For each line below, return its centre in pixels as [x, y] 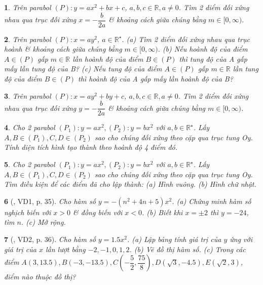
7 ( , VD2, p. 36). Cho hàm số [50, 239]
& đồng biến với [98, 212]
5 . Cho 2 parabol [30, 164]
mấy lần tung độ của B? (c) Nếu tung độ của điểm [83, 69]
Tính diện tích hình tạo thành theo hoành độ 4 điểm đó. [91, 147]
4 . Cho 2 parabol [30, 127]
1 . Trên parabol [28, 7]
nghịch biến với [28, 212]
